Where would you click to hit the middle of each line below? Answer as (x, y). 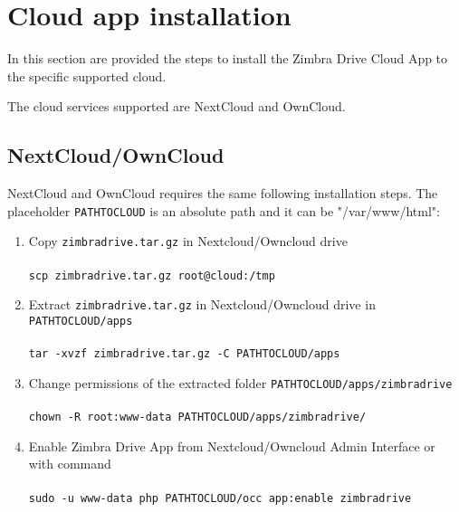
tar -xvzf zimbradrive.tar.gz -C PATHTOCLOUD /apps (184, 354)
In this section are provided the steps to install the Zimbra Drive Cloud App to (228, 58)
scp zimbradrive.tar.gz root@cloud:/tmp (152, 275)
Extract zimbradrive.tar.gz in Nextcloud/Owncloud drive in (202, 304)
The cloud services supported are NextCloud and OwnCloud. (177, 106)
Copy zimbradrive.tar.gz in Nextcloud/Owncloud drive (188, 241)
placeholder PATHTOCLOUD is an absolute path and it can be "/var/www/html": (224, 210)
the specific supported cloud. (87, 76)
